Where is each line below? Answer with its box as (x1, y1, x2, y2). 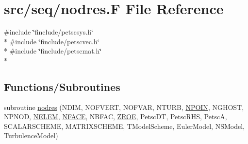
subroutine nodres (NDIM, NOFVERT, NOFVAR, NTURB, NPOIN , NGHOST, (4, 102, 244, 112)
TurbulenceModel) (4, 130, 58, 141)
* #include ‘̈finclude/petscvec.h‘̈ (4, 36, 99, 46)
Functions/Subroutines (4, 79, 120, 94)
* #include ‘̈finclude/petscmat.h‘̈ (4, 46, 102, 56)
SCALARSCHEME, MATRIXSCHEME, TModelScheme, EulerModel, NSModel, (4, 121, 245, 131)
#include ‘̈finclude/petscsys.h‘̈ (4, 27, 93, 37)
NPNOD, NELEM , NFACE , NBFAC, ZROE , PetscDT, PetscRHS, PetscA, (4, 111, 227, 122)
